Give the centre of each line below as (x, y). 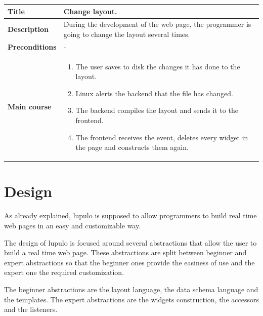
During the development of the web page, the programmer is (157, 24)
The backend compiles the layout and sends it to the (157, 110)
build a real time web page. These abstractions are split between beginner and (125, 252)
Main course (30, 107)
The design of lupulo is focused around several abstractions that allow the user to (130, 242)
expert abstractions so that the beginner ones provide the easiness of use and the (129, 262)
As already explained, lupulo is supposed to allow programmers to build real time (130, 215)
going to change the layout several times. (127, 34)
